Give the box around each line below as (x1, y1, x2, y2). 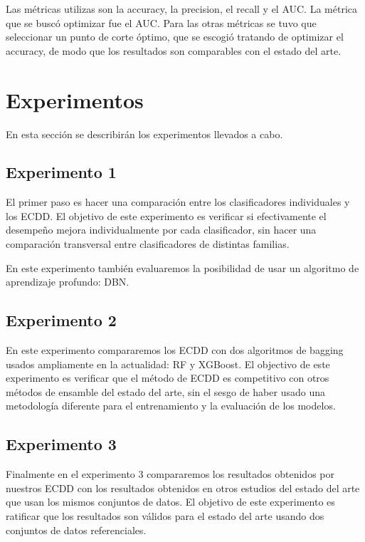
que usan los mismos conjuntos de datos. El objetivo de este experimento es (6, 494, 335, 509)
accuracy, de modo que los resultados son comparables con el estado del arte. (6, 43, 342, 58)
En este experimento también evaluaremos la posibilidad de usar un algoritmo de (6, 260, 359, 275)
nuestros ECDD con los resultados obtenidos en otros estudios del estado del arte (6, 480, 360, 495)
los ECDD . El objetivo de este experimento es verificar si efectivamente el (6, 208, 327, 223)
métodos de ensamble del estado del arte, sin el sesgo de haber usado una (6, 384, 325, 399)
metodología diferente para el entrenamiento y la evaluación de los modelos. (6, 398, 336, 413)
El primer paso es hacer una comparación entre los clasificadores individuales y (6, 194, 350, 209)
